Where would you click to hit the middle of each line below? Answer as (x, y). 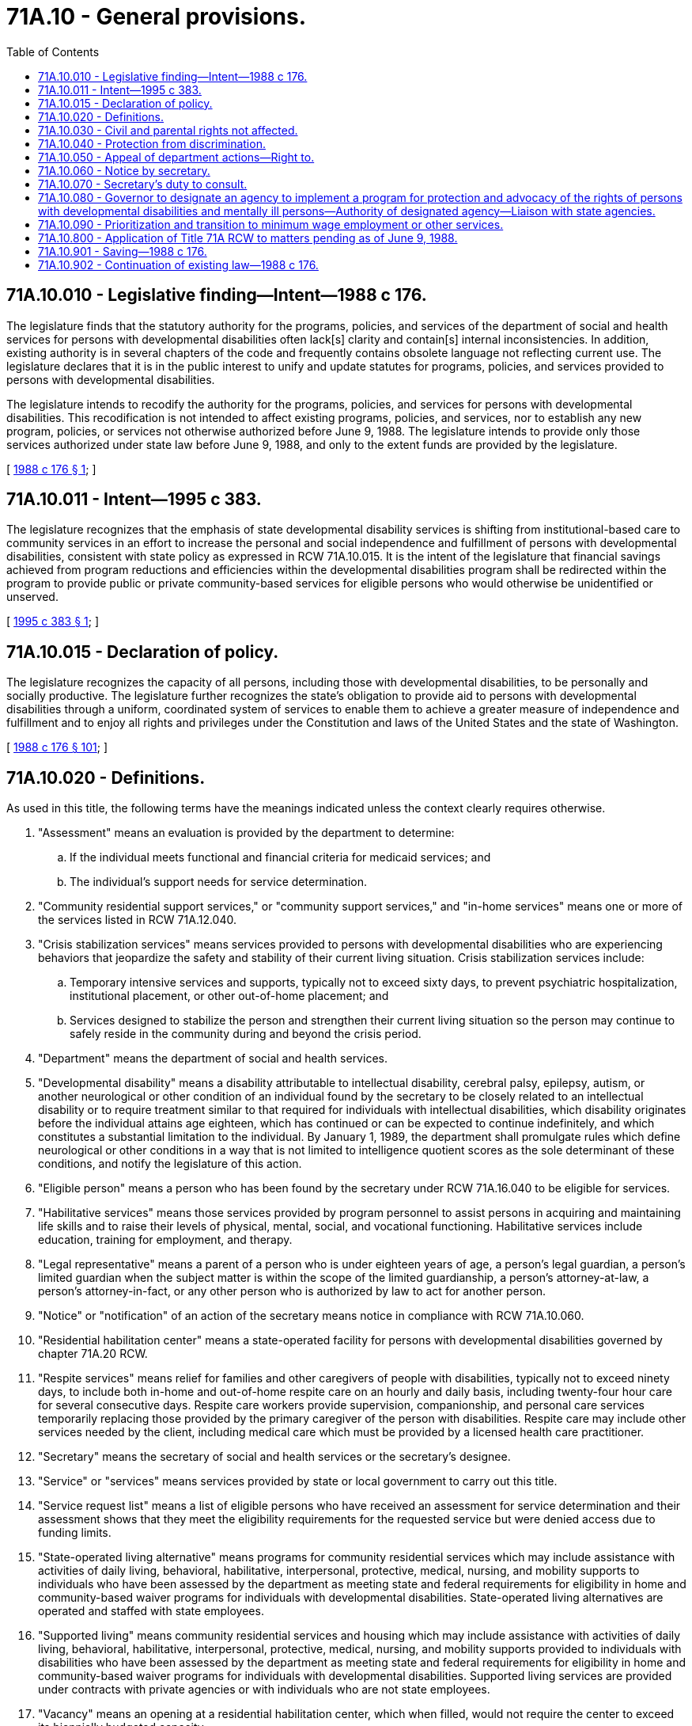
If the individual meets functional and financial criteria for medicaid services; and (280, 857)
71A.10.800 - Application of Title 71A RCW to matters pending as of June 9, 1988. (248, 238)
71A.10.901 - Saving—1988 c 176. (123, 251)
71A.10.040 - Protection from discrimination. (152, 143)
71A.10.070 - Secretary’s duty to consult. (143, 184)
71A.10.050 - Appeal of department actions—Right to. (176, 157)
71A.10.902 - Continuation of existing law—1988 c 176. (178, 264)
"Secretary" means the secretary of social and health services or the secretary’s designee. (274, 1457)
